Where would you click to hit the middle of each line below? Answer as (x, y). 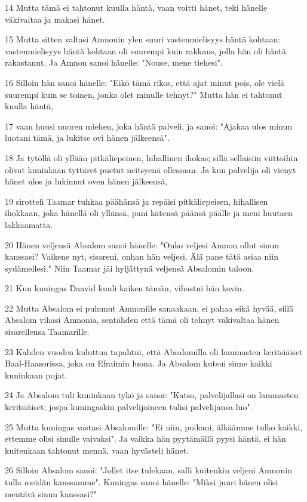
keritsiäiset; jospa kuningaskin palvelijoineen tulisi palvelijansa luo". (129, 407)
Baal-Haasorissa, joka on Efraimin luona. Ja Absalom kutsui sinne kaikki (139, 363)
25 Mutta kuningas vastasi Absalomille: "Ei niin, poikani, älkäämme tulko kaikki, (154, 426)
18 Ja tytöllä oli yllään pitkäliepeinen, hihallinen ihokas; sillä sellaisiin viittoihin (151, 157)
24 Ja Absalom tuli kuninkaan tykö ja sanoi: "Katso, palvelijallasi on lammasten (152, 395)
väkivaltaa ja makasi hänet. (55, 19)
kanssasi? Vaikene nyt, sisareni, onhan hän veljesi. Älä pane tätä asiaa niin (142, 256)
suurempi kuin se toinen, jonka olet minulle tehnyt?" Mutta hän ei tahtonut (144, 94)
